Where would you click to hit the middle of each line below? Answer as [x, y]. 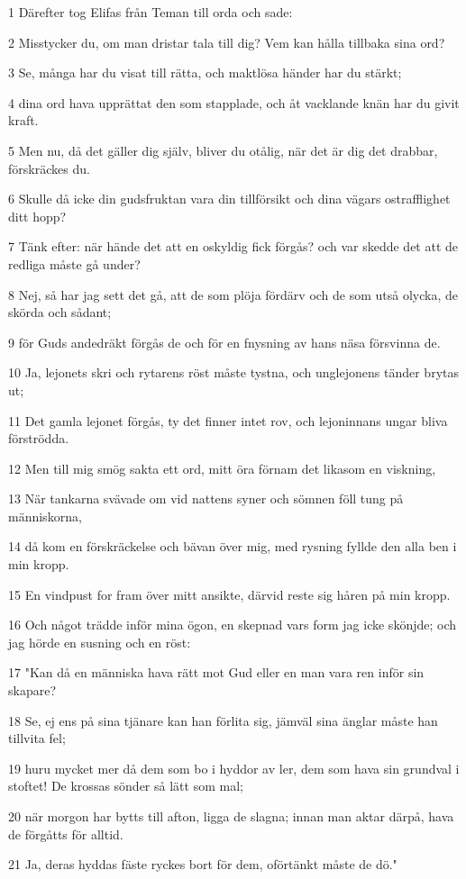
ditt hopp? [37, 216]
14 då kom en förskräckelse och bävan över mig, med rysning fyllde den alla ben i [233, 546]
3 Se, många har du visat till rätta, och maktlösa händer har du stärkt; [205, 72]
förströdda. [39, 438]
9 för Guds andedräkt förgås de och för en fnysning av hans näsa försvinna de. [224, 342]
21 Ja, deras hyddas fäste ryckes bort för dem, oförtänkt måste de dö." [203, 864]
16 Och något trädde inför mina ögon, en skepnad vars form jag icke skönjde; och [232, 625]
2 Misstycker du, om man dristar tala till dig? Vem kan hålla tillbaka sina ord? [227, 42]
